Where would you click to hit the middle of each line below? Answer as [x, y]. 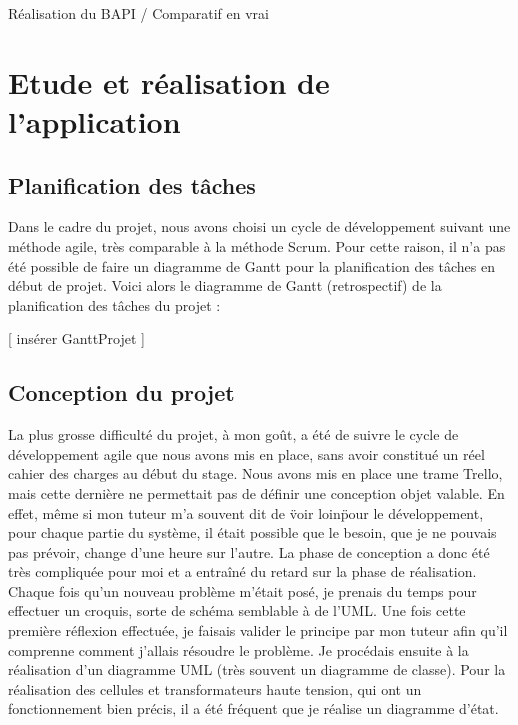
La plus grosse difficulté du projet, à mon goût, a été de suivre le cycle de [233, 434]
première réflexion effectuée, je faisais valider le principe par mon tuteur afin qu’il [258, 630]
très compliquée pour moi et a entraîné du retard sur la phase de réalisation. [242, 571]
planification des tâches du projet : [114, 304]
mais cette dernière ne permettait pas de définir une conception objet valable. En [256, 492]
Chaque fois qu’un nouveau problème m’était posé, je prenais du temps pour [242, 590]
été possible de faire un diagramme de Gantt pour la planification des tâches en [252, 265]
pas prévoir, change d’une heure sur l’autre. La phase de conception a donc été [249, 551]
